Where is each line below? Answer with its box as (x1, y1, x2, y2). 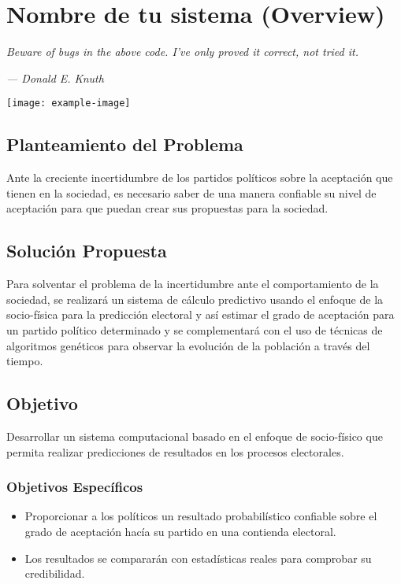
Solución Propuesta (6, 238, 167, 263)
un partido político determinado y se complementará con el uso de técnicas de (6, 321, 383, 338)
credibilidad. (24, 565, 85, 582)
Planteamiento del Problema (6, 132, 243, 157)
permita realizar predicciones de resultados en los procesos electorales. (6, 443, 344, 460)
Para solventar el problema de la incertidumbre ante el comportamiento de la (6, 275, 379, 292)
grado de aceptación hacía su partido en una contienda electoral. (24, 523, 336, 539)
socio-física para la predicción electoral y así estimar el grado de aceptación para (6, 306, 395, 323)
